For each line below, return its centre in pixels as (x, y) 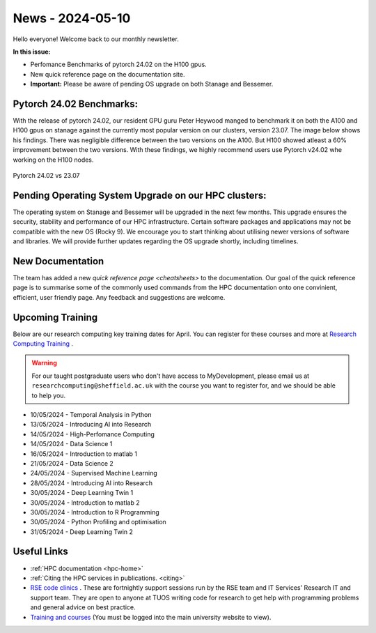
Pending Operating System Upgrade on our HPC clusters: (140, 195)
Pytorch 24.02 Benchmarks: (76, 104)
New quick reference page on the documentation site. (108, 74)
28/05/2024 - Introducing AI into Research (92, 483)
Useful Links (41, 552)
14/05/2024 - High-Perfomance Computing (92, 434)
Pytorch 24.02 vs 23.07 (46, 175)
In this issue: (32, 52)
